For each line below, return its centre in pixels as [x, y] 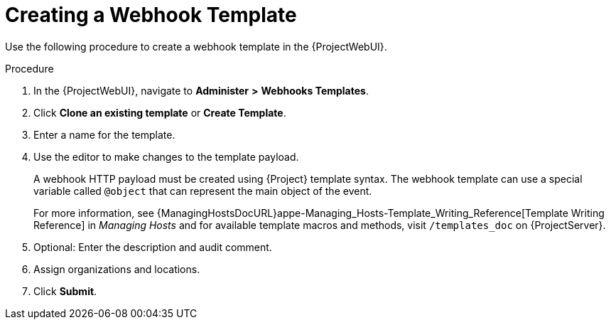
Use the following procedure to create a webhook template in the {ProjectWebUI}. [196, 46]
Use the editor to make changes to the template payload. [166, 156]
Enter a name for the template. [104, 134]
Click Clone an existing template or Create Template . [160, 112]
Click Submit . [65, 291]
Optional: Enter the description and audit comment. [153, 247]
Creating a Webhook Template [151, 15]
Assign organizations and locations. [117, 269]
